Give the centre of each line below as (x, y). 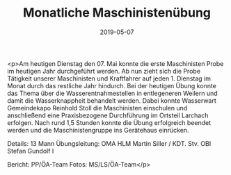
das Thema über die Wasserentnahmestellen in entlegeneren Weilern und (112, 93)
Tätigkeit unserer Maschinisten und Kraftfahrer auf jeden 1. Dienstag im (109, 78)
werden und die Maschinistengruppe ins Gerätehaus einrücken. (98, 130)
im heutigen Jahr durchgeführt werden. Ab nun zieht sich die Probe (104, 71)
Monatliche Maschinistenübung (117, 13)
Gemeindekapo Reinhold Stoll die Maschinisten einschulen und (97, 108)
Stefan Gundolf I (31, 151)
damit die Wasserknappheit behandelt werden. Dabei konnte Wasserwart (112, 100)
